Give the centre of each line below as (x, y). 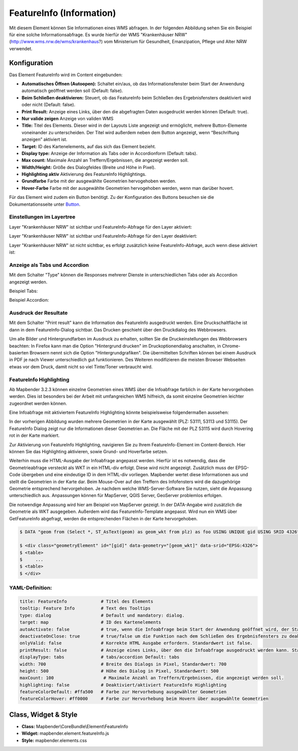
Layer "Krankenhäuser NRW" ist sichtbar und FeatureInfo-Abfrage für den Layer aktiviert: (101, 227)
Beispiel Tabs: (24, 291)
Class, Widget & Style (43, 714)
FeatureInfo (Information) (63, 13)
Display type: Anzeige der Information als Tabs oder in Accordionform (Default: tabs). (110, 153)
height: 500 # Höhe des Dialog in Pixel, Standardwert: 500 (119, 671)
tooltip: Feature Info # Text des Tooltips (85, 608)
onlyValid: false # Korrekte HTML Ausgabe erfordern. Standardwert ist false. (136, 643)
